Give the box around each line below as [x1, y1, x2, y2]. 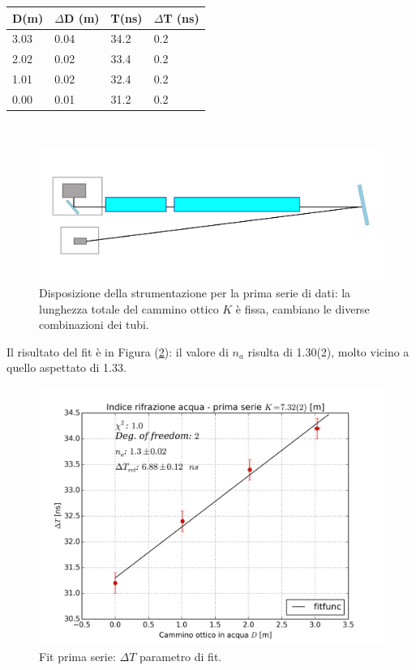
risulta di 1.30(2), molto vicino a [247, 343, 410, 360]
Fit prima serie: [39, 647, 116, 664]
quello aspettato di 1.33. [6, 359, 127, 376]
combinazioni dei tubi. [39, 316, 149, 333]
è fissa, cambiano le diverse [235, 300, 370, 317]
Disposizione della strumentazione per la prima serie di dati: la [39, 284, 351, 301]
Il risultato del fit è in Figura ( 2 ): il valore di [6, 343, 229, 360]
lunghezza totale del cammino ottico [39, 300, 219, 317]
